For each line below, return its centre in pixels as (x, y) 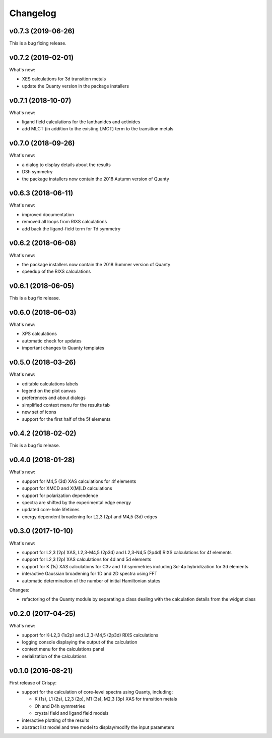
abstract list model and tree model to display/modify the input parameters (98, 727)
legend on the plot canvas (49, 390)
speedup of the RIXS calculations (56, 272)
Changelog (33, 13)
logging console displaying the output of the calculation (80, 642)
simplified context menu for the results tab (66, 405)
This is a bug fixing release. (38, 43)
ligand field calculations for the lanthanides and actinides (81, 122)
